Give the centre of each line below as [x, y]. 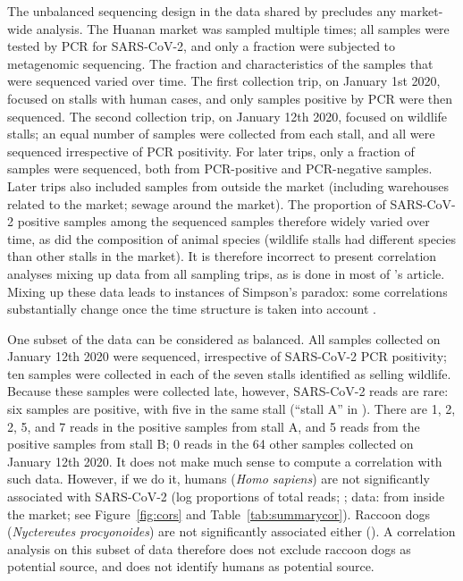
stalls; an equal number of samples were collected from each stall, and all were [221, 134]
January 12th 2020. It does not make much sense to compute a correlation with [225, 461]
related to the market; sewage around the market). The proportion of [197, 203]
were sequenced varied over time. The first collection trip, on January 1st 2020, [224, 81]
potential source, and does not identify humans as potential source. [191, 566]
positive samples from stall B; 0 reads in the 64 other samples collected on [210, 444]
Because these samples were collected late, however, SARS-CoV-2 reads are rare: [228, 391]
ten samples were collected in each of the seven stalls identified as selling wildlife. [229, 373]
